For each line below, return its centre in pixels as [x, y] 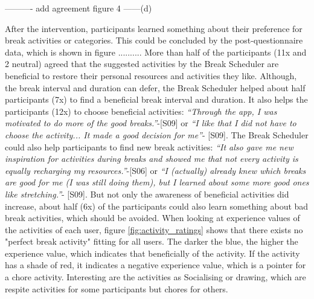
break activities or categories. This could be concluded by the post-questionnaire [154, 40]
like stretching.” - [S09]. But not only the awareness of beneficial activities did [147, 194]
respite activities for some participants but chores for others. [117, 288]
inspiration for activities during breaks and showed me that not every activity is [152, 159]
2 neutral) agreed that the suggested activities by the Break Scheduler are [142, 64]
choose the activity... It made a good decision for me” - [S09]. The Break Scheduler [157, 134]
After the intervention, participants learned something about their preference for [154, 28]
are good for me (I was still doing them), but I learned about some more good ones [157, 182]
